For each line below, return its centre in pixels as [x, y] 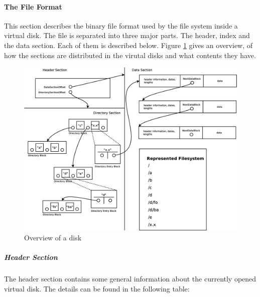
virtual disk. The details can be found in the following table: [97, 288]
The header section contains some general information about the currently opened [130, 279]
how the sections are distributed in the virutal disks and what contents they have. [130, 55]
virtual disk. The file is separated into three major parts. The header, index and [127, 35]
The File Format [33, 6]
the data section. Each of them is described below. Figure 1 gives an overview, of [128, 45]
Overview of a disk [53, 238]
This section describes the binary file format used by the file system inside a [121, 25]
